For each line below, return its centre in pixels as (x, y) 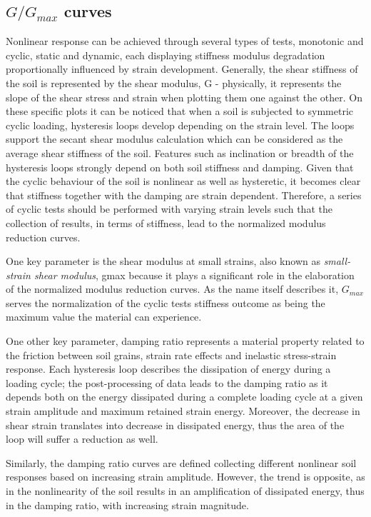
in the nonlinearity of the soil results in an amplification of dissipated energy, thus (185, 491)
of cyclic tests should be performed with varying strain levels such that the (169, 209)
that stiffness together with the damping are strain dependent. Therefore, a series (184, 195)
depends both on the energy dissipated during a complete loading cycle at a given (184, 397)
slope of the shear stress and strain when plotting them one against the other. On (184, 97)
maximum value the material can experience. (104, 317)
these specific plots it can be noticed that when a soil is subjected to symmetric (180, 111)
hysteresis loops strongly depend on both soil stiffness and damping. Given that (180, 167)
